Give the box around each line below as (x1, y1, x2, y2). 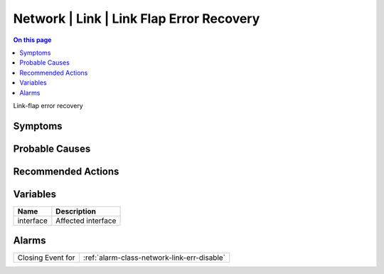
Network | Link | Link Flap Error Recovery (13, 11, 260, 26)
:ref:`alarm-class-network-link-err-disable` (82, 253, 226, 263)
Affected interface (55, 216, 117, 226)
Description (55, 206, 96, 216)
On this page (13, 36, 52, 44)
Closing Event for (17, 253, 75, 263)
